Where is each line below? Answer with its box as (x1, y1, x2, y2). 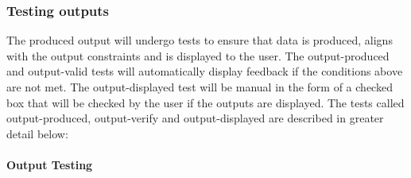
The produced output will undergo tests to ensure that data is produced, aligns (6, 32, 393, 48)
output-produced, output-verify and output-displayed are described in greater (6, 110, 384, 126)
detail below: (6, 125, 68, 141)
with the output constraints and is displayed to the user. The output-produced (6, 47, 390, 64)
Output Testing (6, 156, 93, 172)
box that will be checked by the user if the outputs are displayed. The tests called (6, 94, 405, 110)
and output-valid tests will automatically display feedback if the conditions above (6, 63, 403, 79)
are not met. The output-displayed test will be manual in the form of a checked (6, 79, 393, 95)
